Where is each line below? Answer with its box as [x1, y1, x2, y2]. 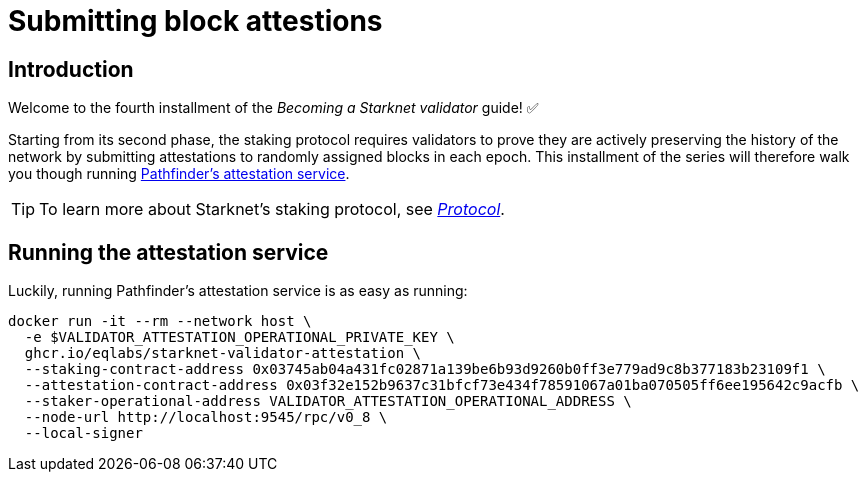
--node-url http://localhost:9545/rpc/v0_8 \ [24, 409, 388, 426]
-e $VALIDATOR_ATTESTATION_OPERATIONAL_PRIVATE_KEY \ [24, 329, 455, 346]
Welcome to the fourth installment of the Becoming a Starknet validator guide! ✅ [8, 99, 539, 117]
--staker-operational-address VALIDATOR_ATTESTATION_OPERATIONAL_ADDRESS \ [24, 393, 632, 410]
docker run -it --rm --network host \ [8, 313, 312, 330]
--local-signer [24, 425, 143, 442]
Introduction [8, 56, 134, 82]
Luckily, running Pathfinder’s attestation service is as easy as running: [8, 282, 468, 300]
